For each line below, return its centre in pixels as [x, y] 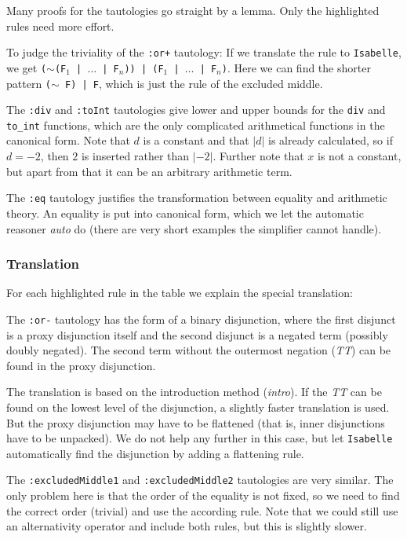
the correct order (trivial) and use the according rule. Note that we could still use [202, 510]
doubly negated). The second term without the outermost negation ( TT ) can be [199, 350]
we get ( [27, 67]
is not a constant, [360, 156]
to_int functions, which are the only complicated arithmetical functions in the [196, 125]
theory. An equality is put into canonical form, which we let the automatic [185, 213]
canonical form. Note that [68, 140]
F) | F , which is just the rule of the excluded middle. [194, 83]
